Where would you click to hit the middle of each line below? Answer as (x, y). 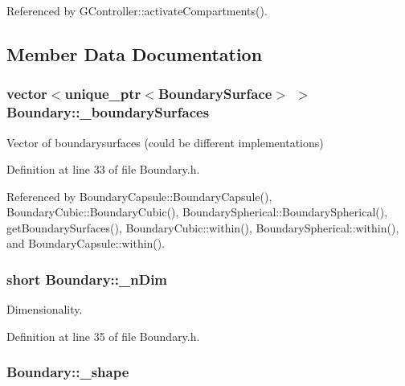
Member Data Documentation (135, 53)
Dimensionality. (45, 309)
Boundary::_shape (68, 372)
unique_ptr (103, 94)
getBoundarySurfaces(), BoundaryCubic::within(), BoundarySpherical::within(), (203, 227)
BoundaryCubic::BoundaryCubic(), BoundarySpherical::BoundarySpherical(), (197, 212)
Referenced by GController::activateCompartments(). (137, 10)
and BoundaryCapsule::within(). (86, 243)
